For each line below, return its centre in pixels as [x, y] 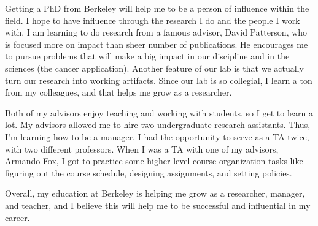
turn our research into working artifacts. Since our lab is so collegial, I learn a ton [159, 80]
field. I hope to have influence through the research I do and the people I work [153, 20]
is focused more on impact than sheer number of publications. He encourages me [157, 44]
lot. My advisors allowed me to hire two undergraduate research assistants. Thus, [158, 125]
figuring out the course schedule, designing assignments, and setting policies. [149, 172]
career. [17, 217]
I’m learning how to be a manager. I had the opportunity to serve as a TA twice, [157, 136]
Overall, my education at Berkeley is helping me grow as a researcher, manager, [155, 193]
